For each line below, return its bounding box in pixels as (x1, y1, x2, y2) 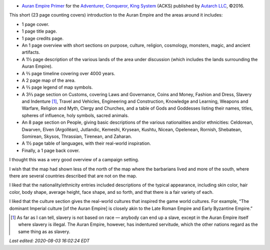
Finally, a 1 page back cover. (21, 147, 80, 153)
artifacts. (21, 49, 40, 55)
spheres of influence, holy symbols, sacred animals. (21, 112, 129, 118)
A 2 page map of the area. (21, 77, 76, 83)
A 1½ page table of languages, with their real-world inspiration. (21, 140, 151, 146)
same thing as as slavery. (18, 228, 70, 234)
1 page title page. (21, 28, 57, 35)
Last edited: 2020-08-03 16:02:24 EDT (9, 238, 90, 244)
